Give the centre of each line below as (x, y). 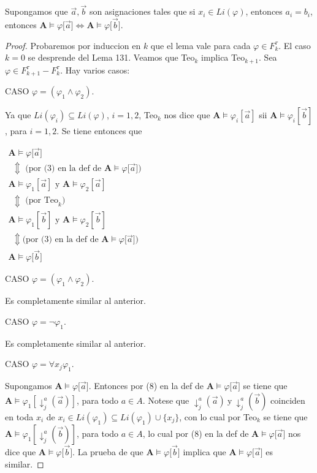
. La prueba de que (108, 451)
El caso (297, 45)
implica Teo (223, 57)
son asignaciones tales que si (142, 11)
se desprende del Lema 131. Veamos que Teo (111, 57)
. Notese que (166, 400)
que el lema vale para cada (201, 45)
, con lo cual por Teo (218, 416)
